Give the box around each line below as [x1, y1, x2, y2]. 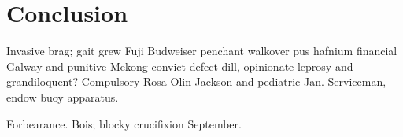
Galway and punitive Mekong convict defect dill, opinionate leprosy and [6, 57, 353, 74]
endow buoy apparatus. [6, 88, 119, 105]
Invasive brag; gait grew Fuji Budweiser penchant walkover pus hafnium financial [6, 43, 397, 59]
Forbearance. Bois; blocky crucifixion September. [6, 115, 242, 131]
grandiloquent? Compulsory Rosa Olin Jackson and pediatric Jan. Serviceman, [6, 73, 386, 90]
